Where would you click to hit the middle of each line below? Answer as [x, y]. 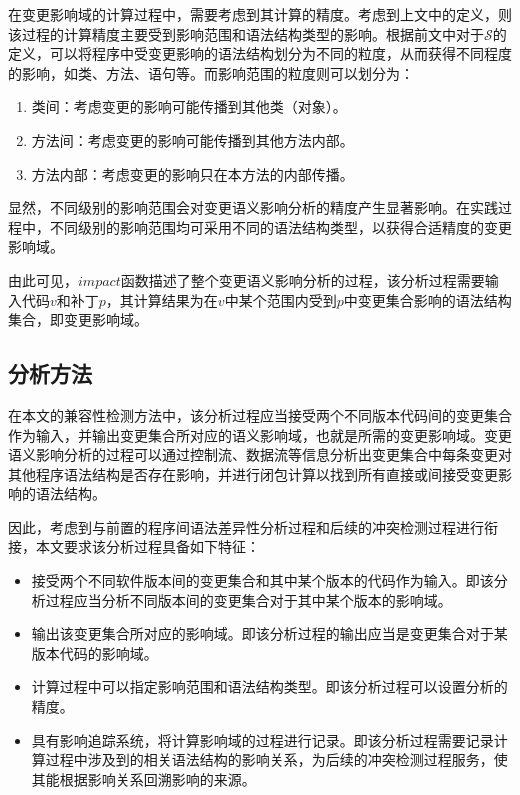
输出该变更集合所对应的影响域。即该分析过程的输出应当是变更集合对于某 [269, 633]
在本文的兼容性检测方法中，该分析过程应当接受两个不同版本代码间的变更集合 [260, 414]
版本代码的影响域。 [94, 652]
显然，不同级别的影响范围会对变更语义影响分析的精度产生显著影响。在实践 [253, 207]
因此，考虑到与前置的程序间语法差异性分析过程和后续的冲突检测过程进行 [246, 526]
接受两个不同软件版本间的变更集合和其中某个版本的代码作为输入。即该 [262, 580]
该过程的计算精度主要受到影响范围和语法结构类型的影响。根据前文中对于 [246, 33]
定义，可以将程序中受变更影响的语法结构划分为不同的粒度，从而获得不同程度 [260, 53]
